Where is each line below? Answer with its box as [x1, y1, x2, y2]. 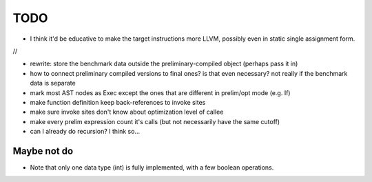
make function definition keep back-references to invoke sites [30, 98, 206, 106]
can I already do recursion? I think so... [30, 128, 141, 136]
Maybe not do [12, 145, 74, 156]
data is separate [30, 79, 76, 88]
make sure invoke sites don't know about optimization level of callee [30, 108, 224, 117]
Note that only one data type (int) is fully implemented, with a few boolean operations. [30, 163, 274, 172]
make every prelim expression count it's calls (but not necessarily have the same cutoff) [30, 117, 280, 125]
